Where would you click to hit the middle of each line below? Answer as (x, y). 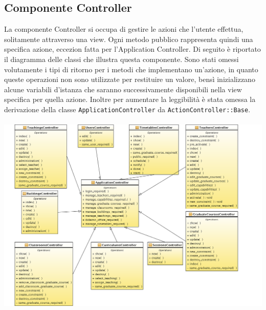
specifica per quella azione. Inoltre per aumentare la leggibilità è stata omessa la (130, 99)
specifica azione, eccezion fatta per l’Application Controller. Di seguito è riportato (132, 49)
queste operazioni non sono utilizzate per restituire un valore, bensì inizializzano (130, 79)
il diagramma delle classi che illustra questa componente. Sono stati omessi (121, 59)
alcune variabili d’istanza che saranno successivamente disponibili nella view (123, 89)
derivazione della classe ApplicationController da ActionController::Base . (127, 109)
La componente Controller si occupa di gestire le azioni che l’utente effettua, (124, 29)
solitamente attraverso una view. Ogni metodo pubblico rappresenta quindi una (129, 39)
